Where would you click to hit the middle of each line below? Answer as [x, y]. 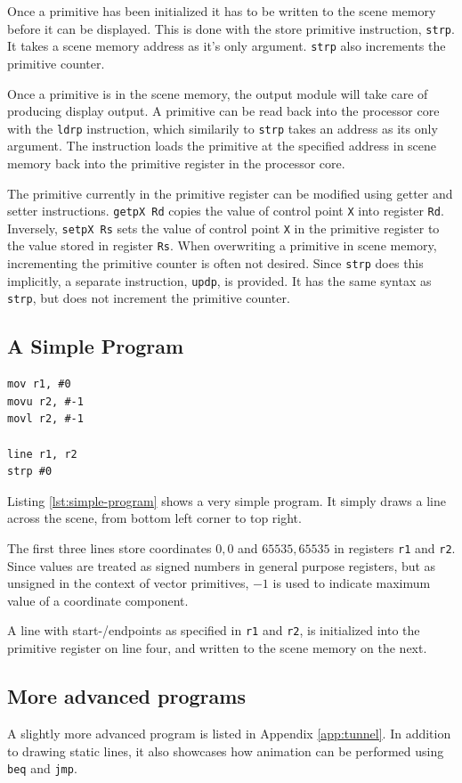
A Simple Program [96, 346]
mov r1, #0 [39, 384]
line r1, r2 [42, 454]
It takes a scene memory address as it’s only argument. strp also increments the [227, 46]
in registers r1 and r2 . [395, 548]
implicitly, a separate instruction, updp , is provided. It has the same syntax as [219, 280]
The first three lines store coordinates [109, 548]
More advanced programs [126, 696]
